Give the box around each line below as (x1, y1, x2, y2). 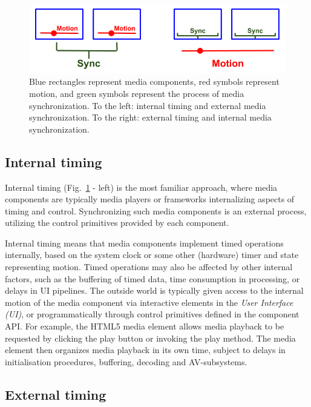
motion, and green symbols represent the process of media (29, 87, 244, 99)
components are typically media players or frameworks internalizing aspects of (5, 193, 295, 205)
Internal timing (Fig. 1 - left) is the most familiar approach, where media (5, 180, 278, 193)
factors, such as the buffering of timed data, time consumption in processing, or (5, 272, 300, 285)
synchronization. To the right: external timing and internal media (29, 111, 272, 124)
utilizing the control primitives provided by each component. (5, 216, 229, 229)
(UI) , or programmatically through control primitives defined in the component (5, 308, 300, 320)
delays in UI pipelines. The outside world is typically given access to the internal (5, 284, 304, 297)
